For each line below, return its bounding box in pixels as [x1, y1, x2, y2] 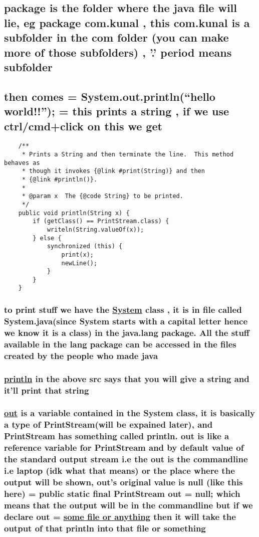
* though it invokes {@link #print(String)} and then [22, 167, 205, 175]
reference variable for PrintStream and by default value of [4, 441, 244, 454]
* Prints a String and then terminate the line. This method [22, 150, 234, 158]
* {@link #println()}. [22, 175, 98, 183]
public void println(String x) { [18, 209, 130, 217]
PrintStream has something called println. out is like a [4, 430, 229, 442]
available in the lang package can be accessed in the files [4, 337, 236, 350]
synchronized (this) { [47, 243, 123, 250]
